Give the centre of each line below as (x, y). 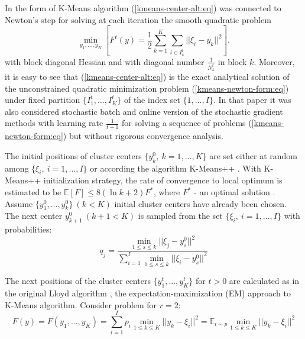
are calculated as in (264, 281)
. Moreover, (274, 61)
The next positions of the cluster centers (78, 281)
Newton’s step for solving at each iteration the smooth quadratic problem (138, 19)
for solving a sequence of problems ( (187, 123)
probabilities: (28, 229)
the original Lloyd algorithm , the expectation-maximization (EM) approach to (148, 293)
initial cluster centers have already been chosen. (201, 203)
